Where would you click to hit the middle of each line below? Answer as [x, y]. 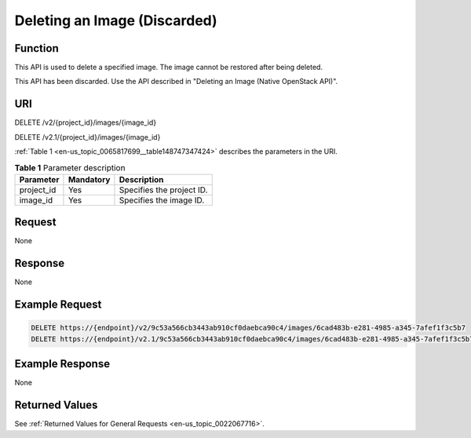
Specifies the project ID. [163, 190]
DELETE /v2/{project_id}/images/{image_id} [86, 122]
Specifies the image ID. [162, 200]
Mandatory [89, 179]
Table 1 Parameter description [70, 167]
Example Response [62, 364]
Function [37, 48]
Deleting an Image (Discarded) [116, 20]
